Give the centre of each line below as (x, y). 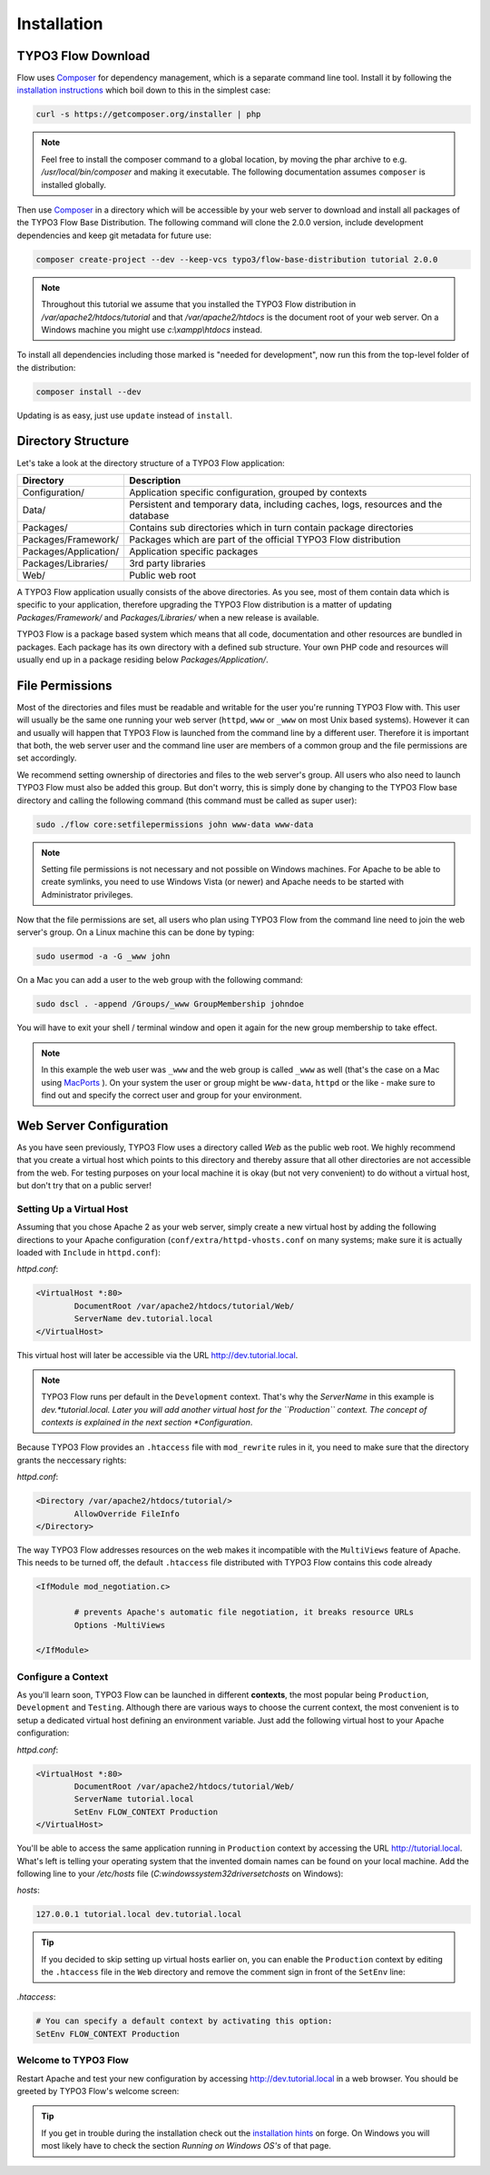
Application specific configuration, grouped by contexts (248, 492)
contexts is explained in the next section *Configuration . (147, 1423)
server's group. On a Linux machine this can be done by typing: (136, 932)
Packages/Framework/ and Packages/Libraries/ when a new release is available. (168, 617)
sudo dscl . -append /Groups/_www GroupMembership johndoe (170, 1004)
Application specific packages (193, 551)
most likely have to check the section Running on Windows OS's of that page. (186, 2146)
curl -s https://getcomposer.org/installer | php (148, 114)
